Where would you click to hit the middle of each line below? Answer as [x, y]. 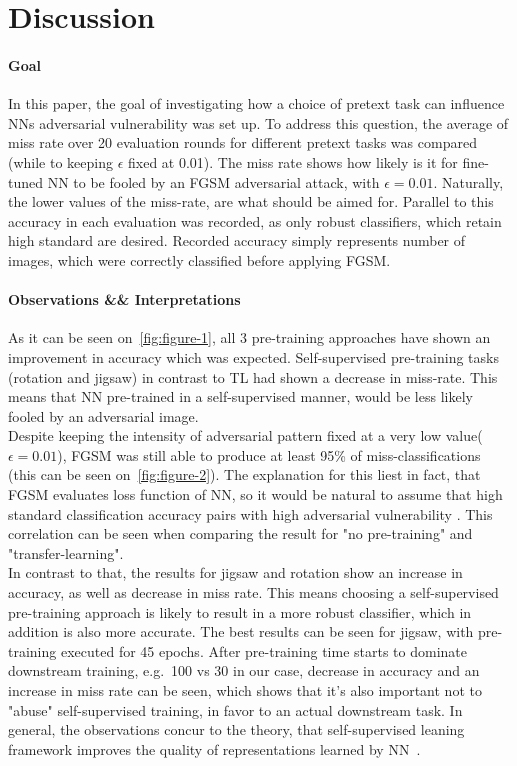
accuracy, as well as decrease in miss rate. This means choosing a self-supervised [253, 592]
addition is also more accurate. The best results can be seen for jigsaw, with [241, 631]
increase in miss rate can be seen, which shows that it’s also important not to [245, 690]
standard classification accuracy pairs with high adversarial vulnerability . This [250, 513]
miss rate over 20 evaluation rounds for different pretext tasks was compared [242, 142]
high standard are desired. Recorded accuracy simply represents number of [237, 240]
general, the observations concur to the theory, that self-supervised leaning [236, 729]
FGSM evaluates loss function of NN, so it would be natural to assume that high [255, 494]
